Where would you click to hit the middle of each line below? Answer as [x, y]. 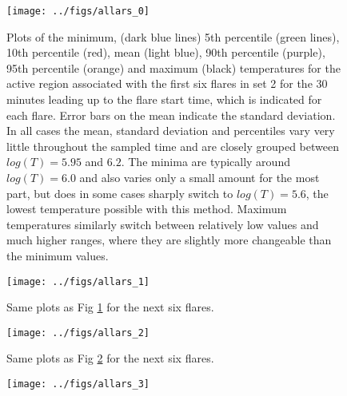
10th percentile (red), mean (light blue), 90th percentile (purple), [166, 52]
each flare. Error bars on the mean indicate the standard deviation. [171, 115]
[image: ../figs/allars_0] [78, 11]
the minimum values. [58, 255]
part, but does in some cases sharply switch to [120, 193]
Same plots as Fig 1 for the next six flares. [110, 307]
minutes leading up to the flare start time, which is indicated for [164, 99]
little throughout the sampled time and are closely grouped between [173, 146]
